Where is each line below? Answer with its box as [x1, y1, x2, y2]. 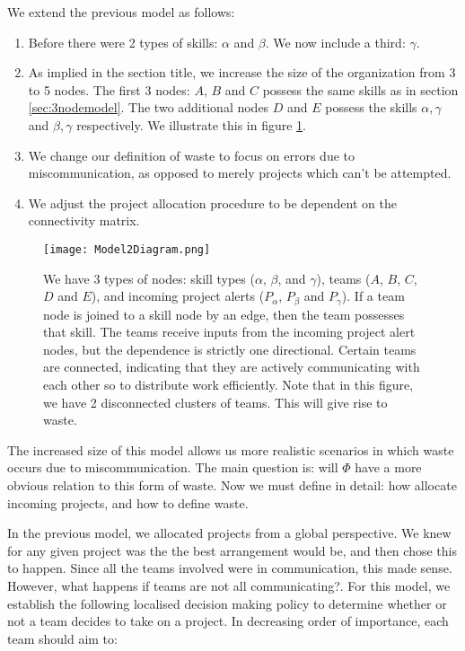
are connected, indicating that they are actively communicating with [43, 357, 420, 376]
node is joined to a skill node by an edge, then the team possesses [43, 304, 405, 323]
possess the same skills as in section [262, 80, 459, 99]
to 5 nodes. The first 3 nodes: [28, 80, 190, 99]
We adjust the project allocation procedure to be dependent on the [28, 193, 397, 212]
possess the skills [325, 98, 417, 117]
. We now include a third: [265, 32, 406, 51]
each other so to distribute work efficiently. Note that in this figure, [43, 375, 414, 394]
